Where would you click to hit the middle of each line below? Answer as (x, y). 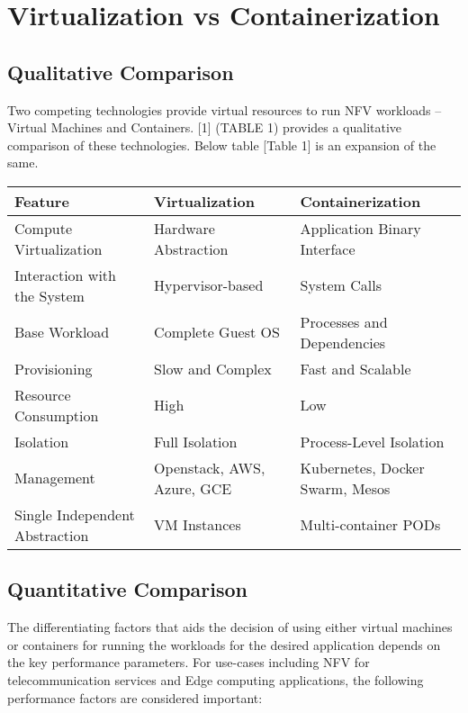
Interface (328, 248)
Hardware (184, 228)
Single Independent (75, 514)
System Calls (341, 285)
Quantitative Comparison (128, 589)
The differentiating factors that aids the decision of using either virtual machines (230, 627)
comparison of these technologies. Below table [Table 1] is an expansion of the (222, 144)
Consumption (57, 415)
